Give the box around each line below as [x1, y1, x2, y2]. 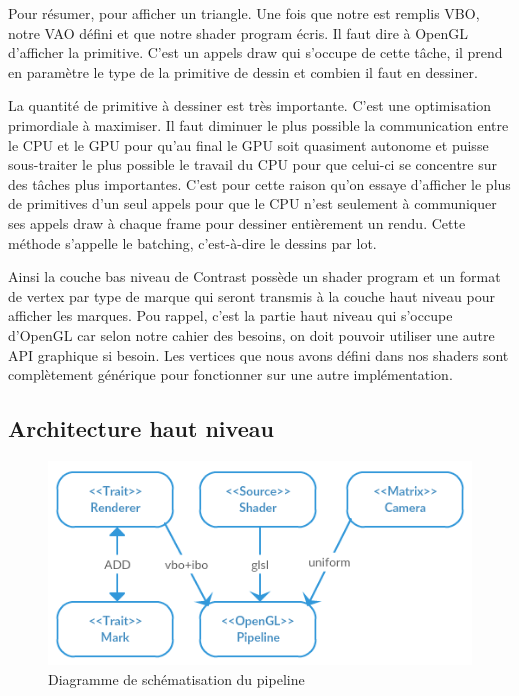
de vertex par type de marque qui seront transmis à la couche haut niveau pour [8, 285, 495, 306]
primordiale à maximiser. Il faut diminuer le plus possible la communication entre [8, 114, 509, 135]
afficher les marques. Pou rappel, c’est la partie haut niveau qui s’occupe [8, 305, 453, 326]
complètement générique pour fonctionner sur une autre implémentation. [8, 364, 453, 385]
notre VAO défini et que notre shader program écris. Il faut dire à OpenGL [8, 22, 469, 43]
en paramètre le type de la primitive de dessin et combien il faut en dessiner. [8, 61, 478, 82]
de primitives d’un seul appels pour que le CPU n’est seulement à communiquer [8, 193, 497, 214]
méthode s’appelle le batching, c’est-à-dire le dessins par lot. [8, 232, 377, 253]
